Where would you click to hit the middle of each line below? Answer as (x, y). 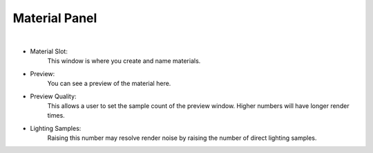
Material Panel (55, 18)
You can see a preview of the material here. (109, 84)
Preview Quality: (53, 96)
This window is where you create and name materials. (124, 61)
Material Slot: (49, 51)
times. (56, 116)
